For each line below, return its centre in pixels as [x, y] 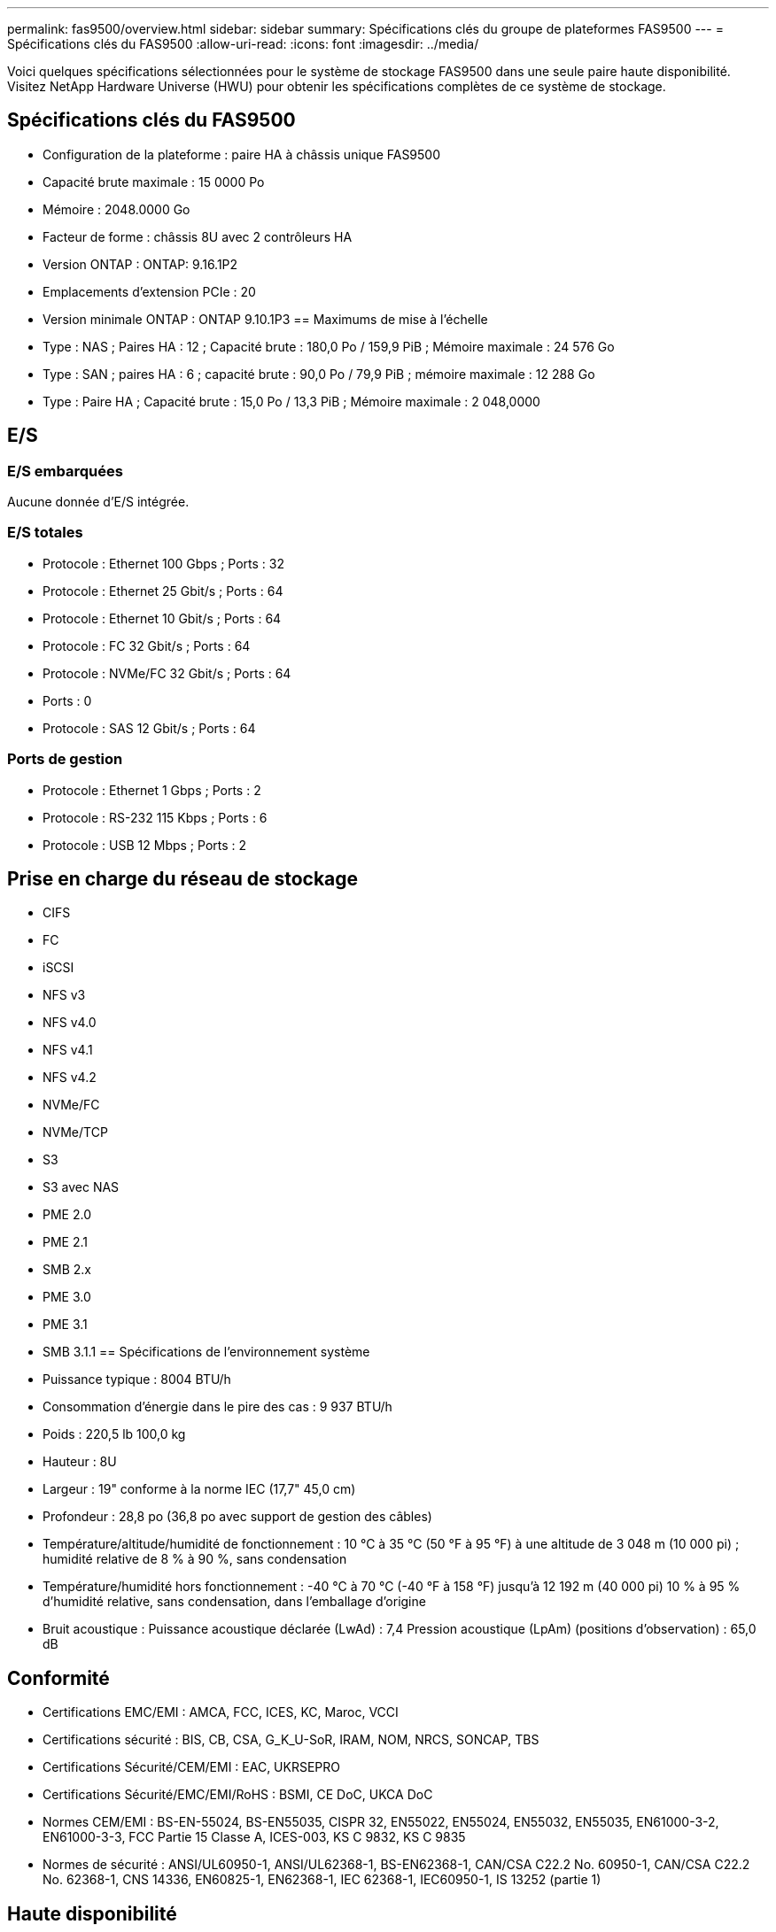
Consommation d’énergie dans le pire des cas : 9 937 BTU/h [217, 1407]
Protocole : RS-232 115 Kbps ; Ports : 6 [155, 817]
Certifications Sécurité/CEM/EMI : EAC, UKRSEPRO [191, 1767]
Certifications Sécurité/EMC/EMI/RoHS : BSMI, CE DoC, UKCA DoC [238, 1795]
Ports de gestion [65, 759]
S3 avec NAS [81, 1187]
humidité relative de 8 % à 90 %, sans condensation [195, 1559]
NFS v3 [64, 995]
